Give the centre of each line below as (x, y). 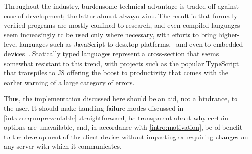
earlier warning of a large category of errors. (69, 82)
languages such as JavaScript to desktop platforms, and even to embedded (131, 44)
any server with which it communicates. (63, 146)
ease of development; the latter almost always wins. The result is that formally (121, 15)
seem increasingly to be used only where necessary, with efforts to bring (110, 34)
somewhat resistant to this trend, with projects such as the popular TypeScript (122, 63)
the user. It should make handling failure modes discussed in (94, 108)
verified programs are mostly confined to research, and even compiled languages (122, 25)
